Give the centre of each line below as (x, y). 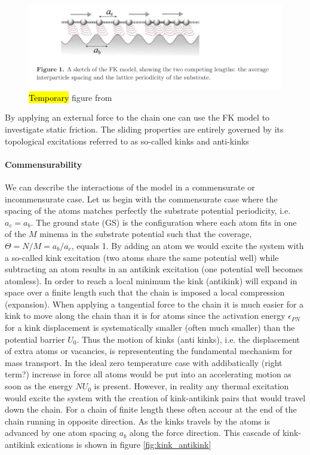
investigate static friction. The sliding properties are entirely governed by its (144, 129)
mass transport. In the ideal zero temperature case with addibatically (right (144, 362)
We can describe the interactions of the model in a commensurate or (130, 187)
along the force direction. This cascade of (205, 433)
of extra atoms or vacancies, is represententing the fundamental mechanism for (149, 351)
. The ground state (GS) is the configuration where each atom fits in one (164, 222)
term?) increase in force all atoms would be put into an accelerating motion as (148, 374)
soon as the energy (39, 386)
